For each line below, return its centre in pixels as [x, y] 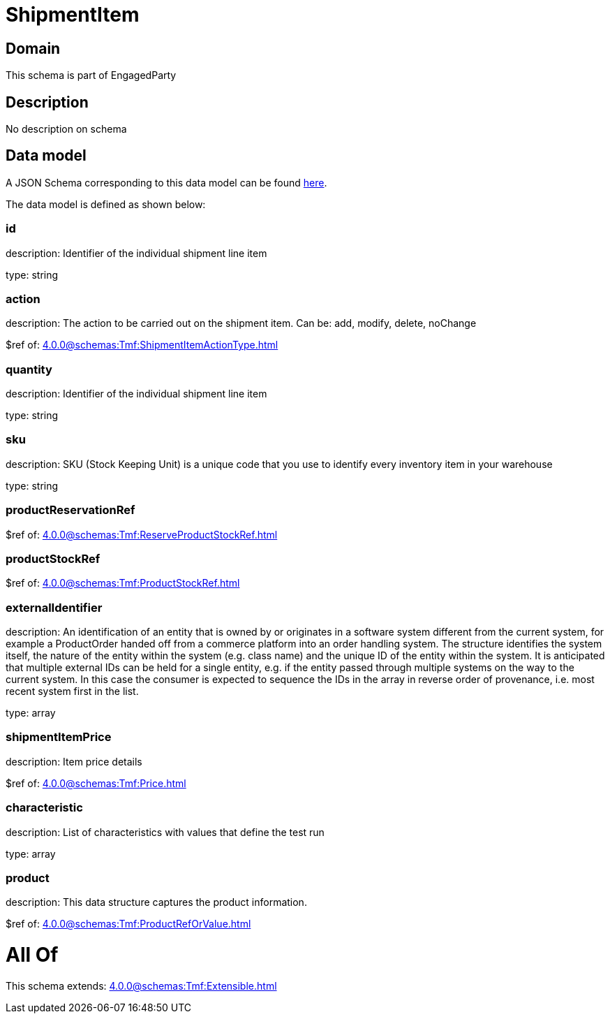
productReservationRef [70, 510]
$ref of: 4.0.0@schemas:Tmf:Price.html [96, 783]
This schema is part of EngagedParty [91, 75]
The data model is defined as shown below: [106, 204]
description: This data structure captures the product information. [156, 902]
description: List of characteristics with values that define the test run [165, 832]
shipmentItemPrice [59, 737]
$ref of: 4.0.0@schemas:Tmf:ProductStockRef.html [123, 583]
